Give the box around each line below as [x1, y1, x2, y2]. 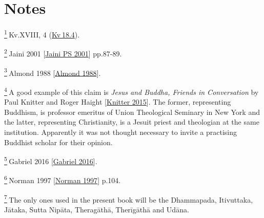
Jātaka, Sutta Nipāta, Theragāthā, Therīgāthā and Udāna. [4, 204, 189, 214]
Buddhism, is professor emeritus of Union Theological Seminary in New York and [4, 106, 260, 117]
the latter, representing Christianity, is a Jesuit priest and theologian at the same [4, 116, 259, 127]
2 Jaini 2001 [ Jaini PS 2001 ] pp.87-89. [4, 47, 122, 59]
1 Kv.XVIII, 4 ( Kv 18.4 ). [4, 28, 80, 39]
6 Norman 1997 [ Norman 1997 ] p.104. [4, 173, 121, 185]
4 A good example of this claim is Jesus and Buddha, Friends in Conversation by [4, 85, 259, 97]
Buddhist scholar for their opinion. [4, 136, 113, 147]
